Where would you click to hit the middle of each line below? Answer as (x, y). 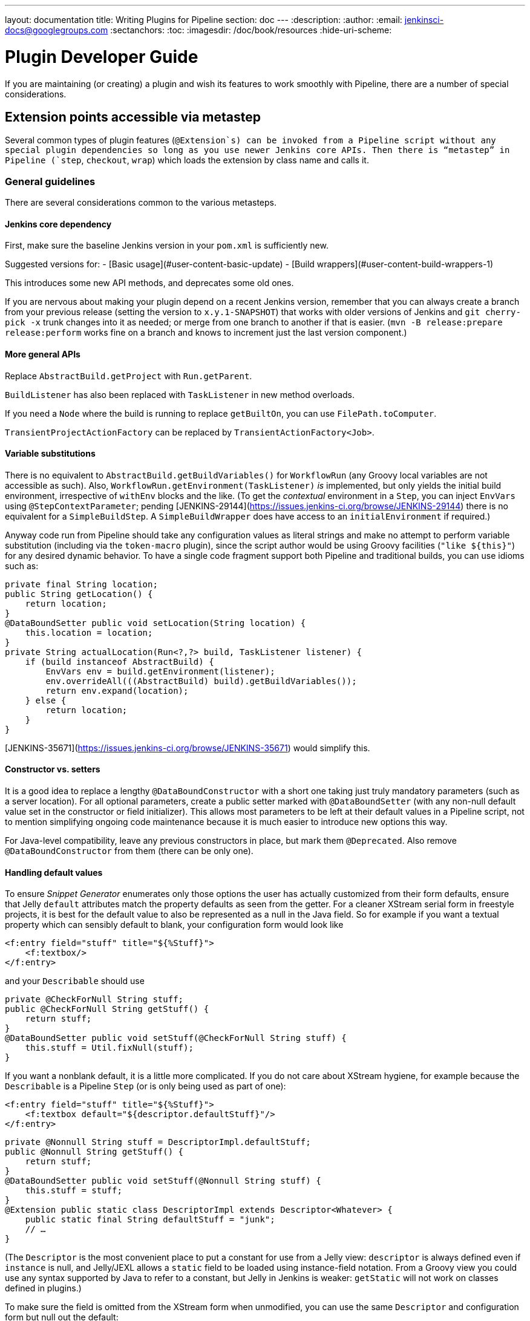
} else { (46, 700)
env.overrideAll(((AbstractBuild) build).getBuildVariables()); (201, 681)
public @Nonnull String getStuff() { (94, 1152)
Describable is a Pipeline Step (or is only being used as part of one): (146, 1086)
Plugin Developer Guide (102, 57)
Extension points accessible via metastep (133, 117)
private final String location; (81, 584)
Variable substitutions (50, 454)
